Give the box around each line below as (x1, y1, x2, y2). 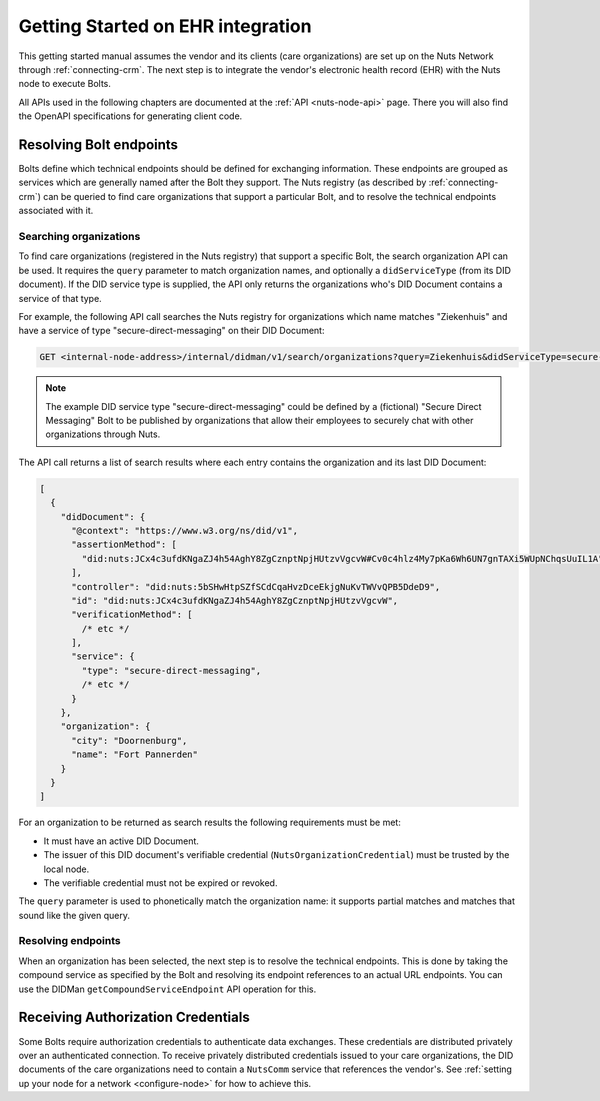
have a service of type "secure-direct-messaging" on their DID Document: (18, 325, 325, 337)
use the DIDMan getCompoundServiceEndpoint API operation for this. (18, 983, 317, 995)
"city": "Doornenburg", (71, 735, 188, 746)
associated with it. (18, 205, 94, 217)
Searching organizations (18, 229, 141, 243)
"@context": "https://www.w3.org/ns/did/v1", (71, 525, 299, 536)
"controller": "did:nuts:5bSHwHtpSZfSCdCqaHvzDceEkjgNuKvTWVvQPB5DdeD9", (71, 581, 441, 592)
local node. (43, 863, 90, 875)
